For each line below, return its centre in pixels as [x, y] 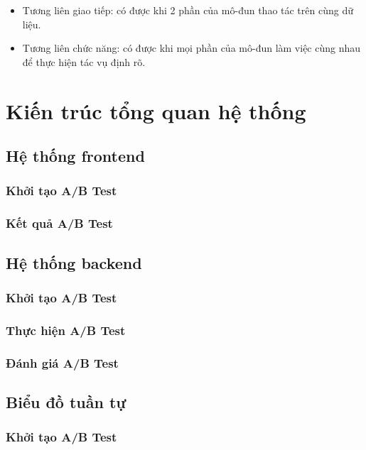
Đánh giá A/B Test [62, 362]
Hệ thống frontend [75, 156]
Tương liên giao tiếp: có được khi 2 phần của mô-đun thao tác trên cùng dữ [188, 10]
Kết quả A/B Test [59, 223]
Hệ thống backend [74, 262]
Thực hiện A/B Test [66, 330]
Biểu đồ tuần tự [66, 401]
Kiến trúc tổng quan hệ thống [156, 110]
